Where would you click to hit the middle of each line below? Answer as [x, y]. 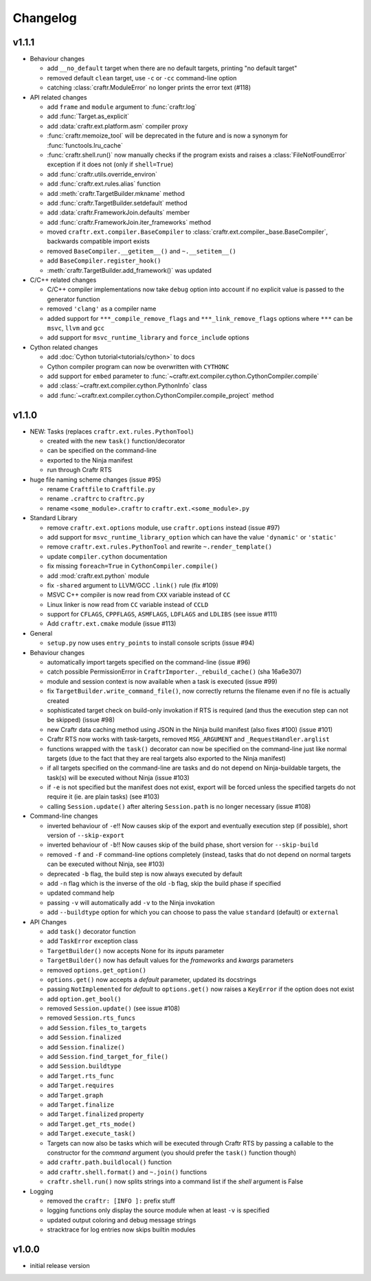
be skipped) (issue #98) [81, 720]
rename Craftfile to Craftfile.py [101, 489]
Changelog [45, 18]
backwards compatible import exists [99, 241]
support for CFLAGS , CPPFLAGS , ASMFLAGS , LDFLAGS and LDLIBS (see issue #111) [162, 614]
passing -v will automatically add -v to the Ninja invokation [131, 902]
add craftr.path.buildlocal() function [109, 1162]
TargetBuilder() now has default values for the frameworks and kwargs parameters [170, 960]
